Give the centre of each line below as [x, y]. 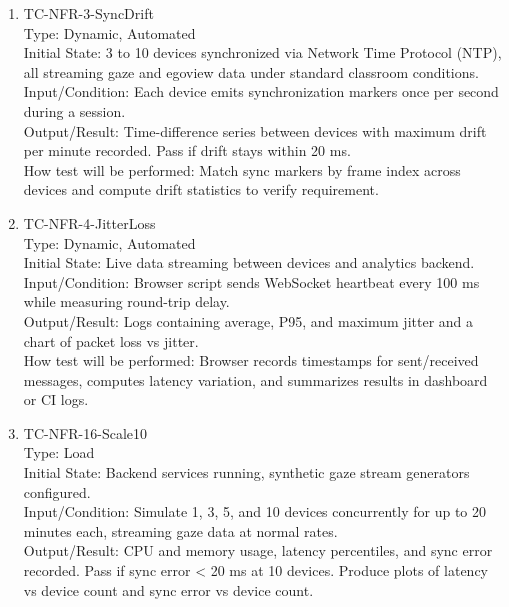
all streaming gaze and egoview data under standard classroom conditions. [251, 71]
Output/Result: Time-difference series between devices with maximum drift [255, 130]
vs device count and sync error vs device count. [168, 589]
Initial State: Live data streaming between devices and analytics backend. [249, 262]
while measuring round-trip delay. [126, 301]
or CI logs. [56, 399]
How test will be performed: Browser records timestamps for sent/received [251, 360]
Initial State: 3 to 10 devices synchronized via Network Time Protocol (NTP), [262, 52]
